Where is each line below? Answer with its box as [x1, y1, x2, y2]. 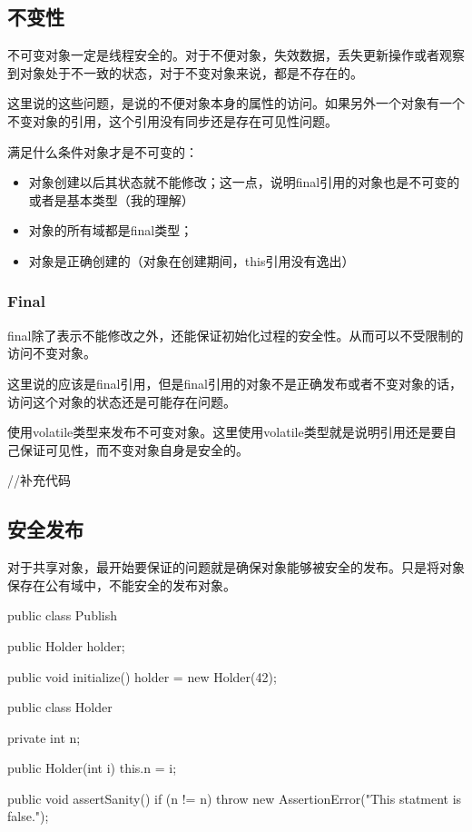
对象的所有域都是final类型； [28, 221, 193, 240]
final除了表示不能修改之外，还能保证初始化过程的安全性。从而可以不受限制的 [7, 325, 464, 344]
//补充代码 [7, 470, 71, 490]
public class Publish [7, 606, 118, 625]
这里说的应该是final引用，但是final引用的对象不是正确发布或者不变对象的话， [7, 373, 462, 392]
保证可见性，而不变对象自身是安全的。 [19, 440, 249, 459]
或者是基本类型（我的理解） [28, 190, 194, 209]
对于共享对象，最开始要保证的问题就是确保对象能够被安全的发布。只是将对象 [7, 558, 465, 577]
